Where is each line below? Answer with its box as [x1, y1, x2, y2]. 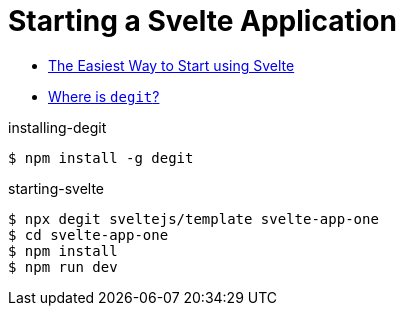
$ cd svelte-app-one [8, 226, 169, 243]
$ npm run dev [8, 258, 118, 275]
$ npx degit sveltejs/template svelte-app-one [8, 210, 379, 227]
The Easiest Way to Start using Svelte [48, 56, 295, 74]
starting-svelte [8, 179, 105, 197]
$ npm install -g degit [8, 149, 194, 166]
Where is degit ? [48, 87, 160, 105]
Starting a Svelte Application [8, 4, 397, 38]
